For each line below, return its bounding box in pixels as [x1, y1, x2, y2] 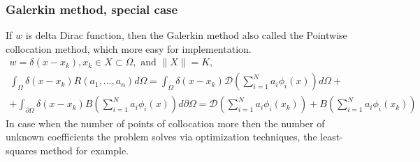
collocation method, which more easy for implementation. [6, 41, 252, 56]
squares [6, 143, 37, 157]
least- [320, 129, 343, 144]
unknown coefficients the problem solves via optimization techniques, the [6, 129, 317, 144]
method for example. [40, 143, 129, 157]
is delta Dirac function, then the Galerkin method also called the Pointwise [25, 28, 347, 42]
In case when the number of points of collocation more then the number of [6, 115, 325, 130]
